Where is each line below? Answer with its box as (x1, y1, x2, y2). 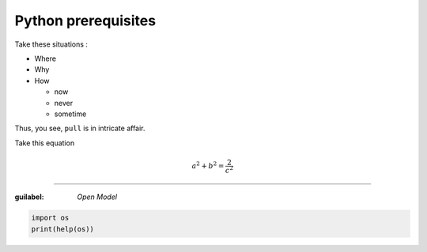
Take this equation (14, 138, 75, 148)
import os (31, 213, 70, 223)
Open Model (77, 192, 118, 201)
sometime (54, 109, 87, 118)
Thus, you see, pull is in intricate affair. (14, 123, 145, 134)
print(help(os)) (31, 224, 95, 233)
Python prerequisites (14, 12, 157, 29)
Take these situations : (14, 39, 89, 49)
